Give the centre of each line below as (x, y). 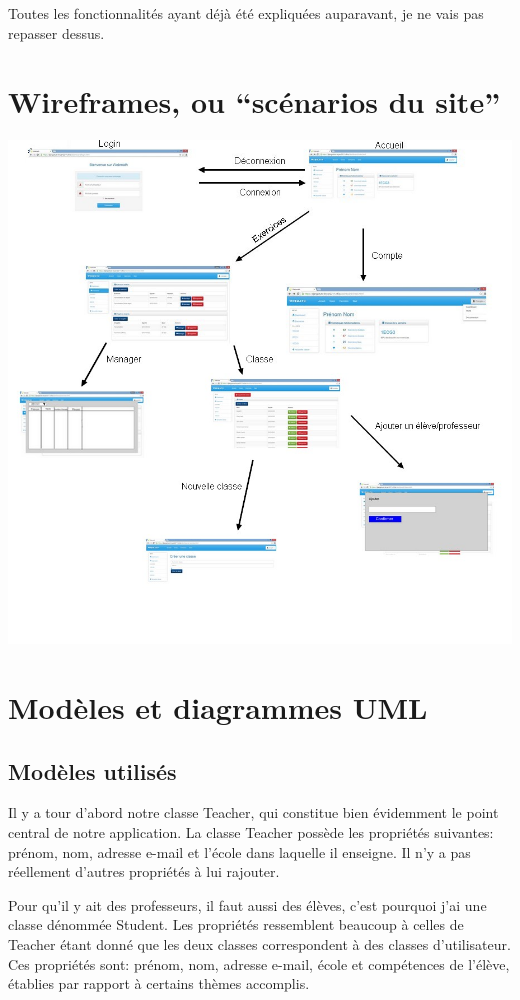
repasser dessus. (56, 32)
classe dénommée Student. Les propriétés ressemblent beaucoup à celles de (236, 924)
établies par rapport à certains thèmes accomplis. (159, 983)
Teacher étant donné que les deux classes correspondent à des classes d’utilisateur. (259, 944)
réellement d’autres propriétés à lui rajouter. (144, 871)
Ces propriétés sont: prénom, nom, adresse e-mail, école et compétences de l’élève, (259, 963)
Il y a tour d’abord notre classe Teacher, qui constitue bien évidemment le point (253, 812)
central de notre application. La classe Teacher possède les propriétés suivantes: (251, 832)
